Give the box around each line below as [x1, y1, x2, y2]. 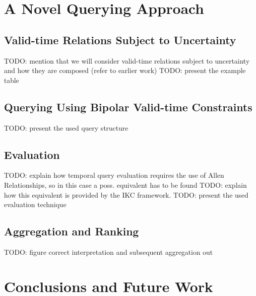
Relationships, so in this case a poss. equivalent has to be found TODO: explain [4, 179, 247, 190]
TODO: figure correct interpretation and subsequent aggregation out [4, 246, 213, 257]
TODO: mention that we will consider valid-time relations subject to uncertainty [4, 55, 250, 66]
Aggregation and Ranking [4, 223, 139, 239]
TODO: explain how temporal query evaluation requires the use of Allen [4, 170, 224, 180]
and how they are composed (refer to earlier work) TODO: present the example [4, 65, 246, 75]
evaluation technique [4, 199, 66, 210]
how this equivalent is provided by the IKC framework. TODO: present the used [4, 189, 249, 200]
